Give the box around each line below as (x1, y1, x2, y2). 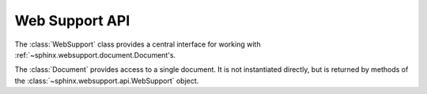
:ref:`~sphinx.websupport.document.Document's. (14, 50, 176, 59)
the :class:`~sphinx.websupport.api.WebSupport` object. (14, 76, 199, 85)
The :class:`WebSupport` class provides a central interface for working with (14, 39, 261, 49)
